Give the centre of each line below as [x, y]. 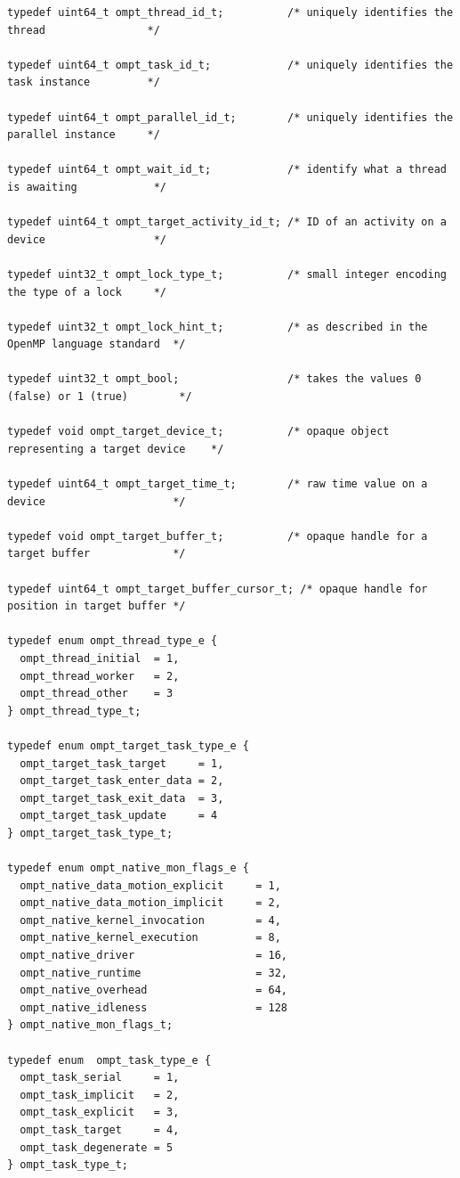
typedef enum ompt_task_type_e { [109, 1060]
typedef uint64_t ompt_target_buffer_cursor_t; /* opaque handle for [218, 589]
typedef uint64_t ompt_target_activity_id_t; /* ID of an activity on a [227, 222]
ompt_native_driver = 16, [153, 956]
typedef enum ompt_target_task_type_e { [129, 745]
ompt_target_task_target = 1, [122, 763]
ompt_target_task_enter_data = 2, [122, 781]
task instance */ [84, 82]
